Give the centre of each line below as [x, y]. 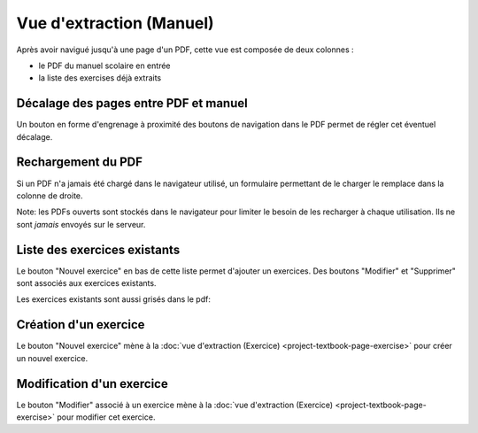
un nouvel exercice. [52, 358]
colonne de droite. [50, 196]
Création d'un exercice [81, 325]
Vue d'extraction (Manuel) [115, 23]
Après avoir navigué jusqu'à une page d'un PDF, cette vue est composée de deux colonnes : [185, 50]
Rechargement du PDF [80, 162]
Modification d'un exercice [92, 384]
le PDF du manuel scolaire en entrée [104, 66]
